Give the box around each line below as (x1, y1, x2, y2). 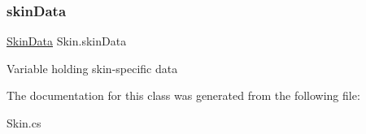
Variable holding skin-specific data (7, 59, 178, 76)
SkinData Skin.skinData (7, 32, 127, 50)
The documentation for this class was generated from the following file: (7, 87, 360, 104)
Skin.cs (7, 115, 41, 131)
